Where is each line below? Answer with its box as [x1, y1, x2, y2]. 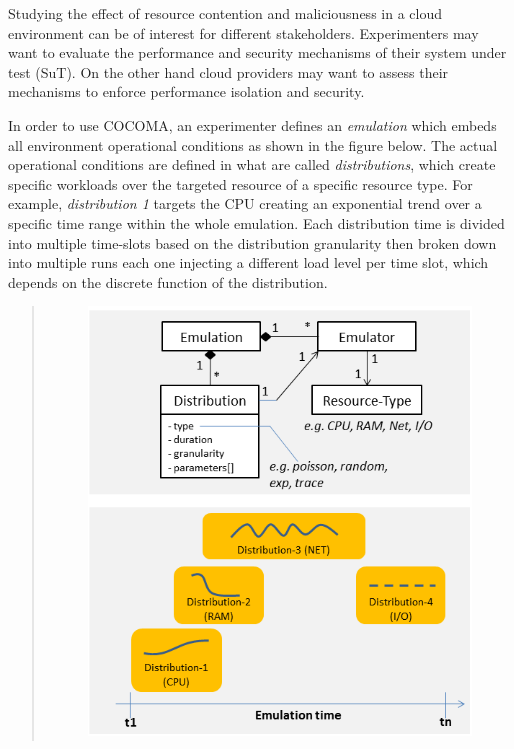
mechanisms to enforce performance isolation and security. [8, 81, 365, 102]
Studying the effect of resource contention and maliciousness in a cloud [8, 3, 442, 23]
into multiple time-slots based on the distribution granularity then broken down [8, 232, 497, 253]
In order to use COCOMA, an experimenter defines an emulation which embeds [8, 114, 497, 135]
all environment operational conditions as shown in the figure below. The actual [8, 134, 498, 155]
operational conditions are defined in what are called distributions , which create [8, 154, 496, 175]
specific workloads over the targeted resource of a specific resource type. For [8, 173, 473, 194]
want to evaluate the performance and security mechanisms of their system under [8, 42, 507, 63]
